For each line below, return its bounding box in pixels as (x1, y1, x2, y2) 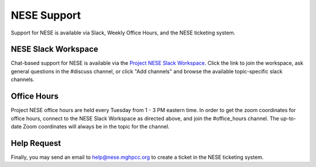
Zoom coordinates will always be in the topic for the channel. (22, 123, 170, 130)
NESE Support (11, 9, 81, 22)
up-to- (280, 114, 297, 122)
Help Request (11, 138, 61, 148)
